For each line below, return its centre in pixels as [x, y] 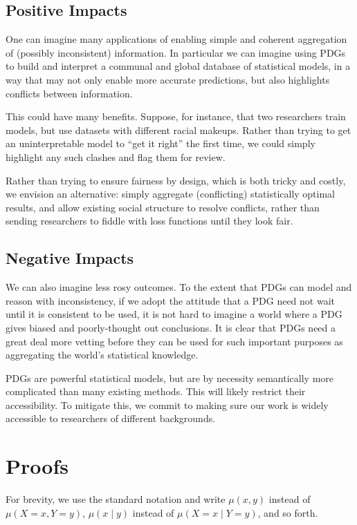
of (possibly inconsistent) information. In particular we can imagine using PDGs [176, 52]
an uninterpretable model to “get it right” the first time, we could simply [161, 143]
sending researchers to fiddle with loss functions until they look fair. [149, 221]
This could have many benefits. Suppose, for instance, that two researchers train [176, 116]
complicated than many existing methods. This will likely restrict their [156, 391]
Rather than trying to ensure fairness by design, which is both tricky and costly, [176, 180]
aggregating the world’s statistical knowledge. [102, 355]
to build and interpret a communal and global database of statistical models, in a [178, 66]
